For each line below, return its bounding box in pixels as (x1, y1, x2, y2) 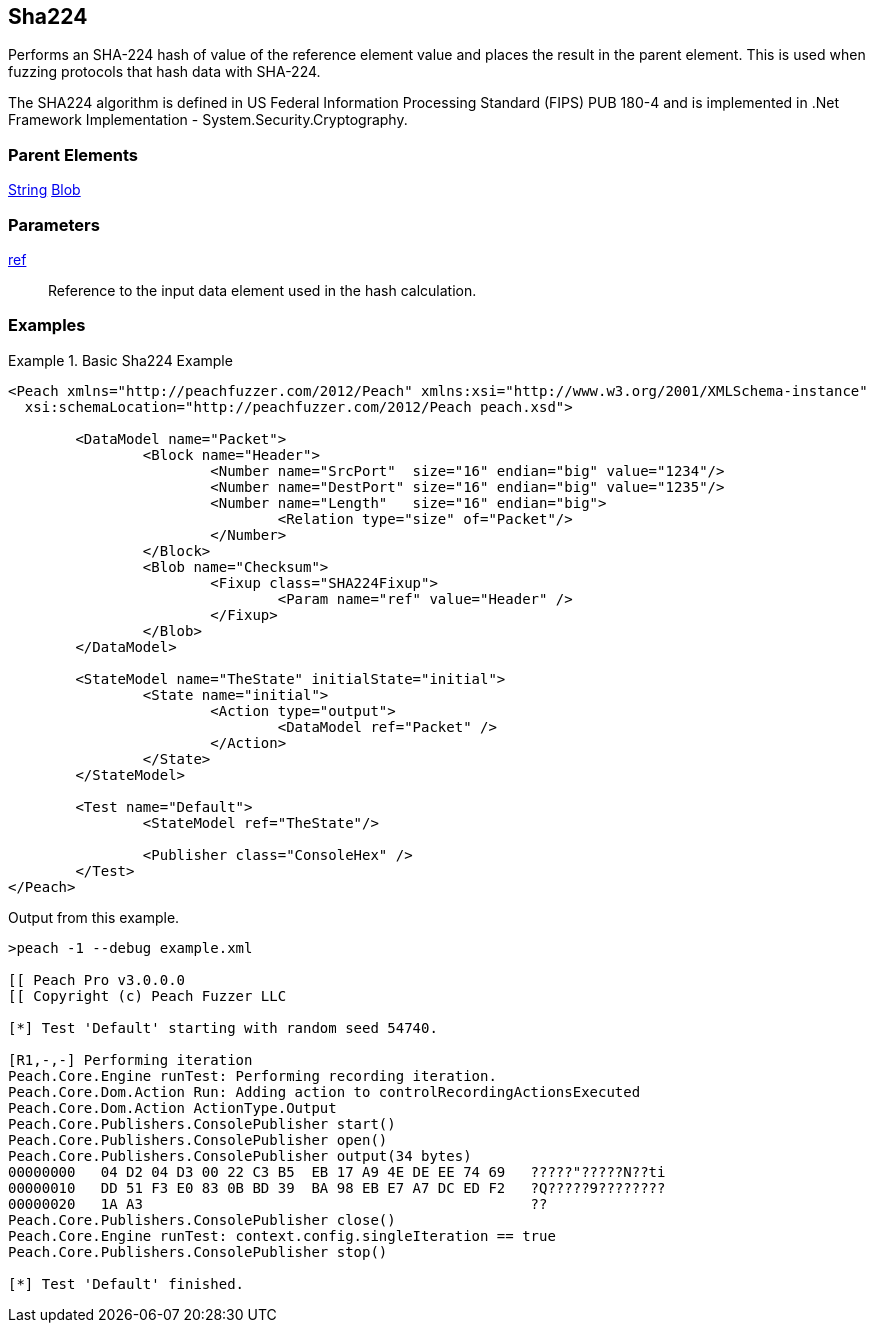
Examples (8, 315, 86, 336)
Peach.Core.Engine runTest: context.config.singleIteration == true (8, 1227, 556, 1244)
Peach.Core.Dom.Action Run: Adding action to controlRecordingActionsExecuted (8, 1083, 641, 1100)
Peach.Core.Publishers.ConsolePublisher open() (8, 1131, 388, 1148)
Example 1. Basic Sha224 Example (8, 351, 233, 369)
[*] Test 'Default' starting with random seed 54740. (8, 1019, 438, 1036)
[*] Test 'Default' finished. (8, 1275, 245, 1292)
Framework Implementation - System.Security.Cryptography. (8, 111, 408, 129)
